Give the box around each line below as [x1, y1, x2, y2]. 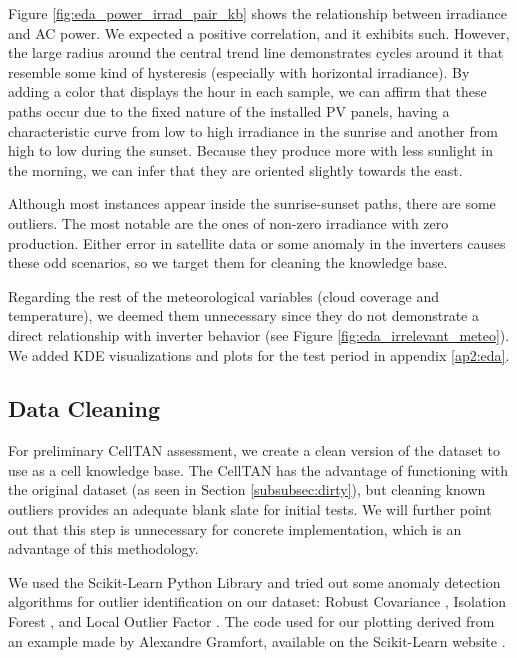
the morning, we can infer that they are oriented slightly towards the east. [8, 159, 463, 180]
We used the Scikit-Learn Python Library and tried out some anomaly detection [8, 571, 501, 592]
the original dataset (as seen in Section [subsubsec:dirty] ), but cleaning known [8, 479, 486, 500]
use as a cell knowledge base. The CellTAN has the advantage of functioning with [8, 459, 508, 480]
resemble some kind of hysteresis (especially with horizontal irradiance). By [8, 61, 470, 82]
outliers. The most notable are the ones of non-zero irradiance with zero [8, 212, 449, 233]
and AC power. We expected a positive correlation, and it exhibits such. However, [8, 22, 510, 43]
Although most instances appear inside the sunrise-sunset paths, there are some [8, 193, 496, 214]
